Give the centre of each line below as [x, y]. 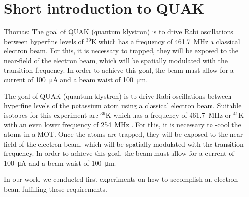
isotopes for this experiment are [51, 115]
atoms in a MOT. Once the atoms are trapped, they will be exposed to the [116, 134]
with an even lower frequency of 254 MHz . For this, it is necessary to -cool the [123, 124]
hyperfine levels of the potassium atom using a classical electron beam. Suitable [123, 105]
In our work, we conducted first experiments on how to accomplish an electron [121, 179]
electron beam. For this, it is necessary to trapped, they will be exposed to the [121, 51]
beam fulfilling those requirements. [56, 189]
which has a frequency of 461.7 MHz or [172, 115]
